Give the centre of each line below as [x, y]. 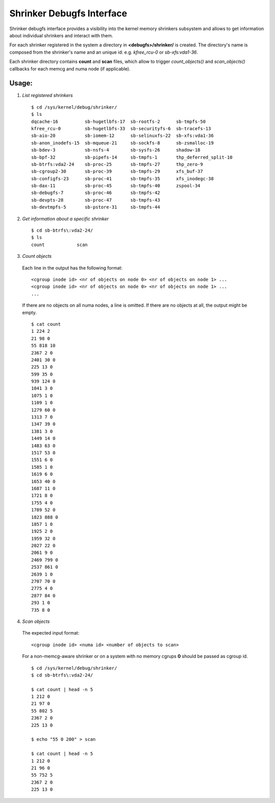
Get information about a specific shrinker [65, 218]
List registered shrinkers [48, 95]
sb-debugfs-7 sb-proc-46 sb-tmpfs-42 [96, 193]
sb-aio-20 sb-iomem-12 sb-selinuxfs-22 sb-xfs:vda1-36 [122, 136]
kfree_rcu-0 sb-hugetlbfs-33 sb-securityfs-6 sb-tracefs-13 [121, 128]
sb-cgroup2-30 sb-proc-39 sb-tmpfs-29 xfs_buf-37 [117, 172]
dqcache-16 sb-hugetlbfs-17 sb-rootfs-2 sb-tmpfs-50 [118, 121]
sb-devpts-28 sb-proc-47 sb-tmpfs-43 [96, 200]
